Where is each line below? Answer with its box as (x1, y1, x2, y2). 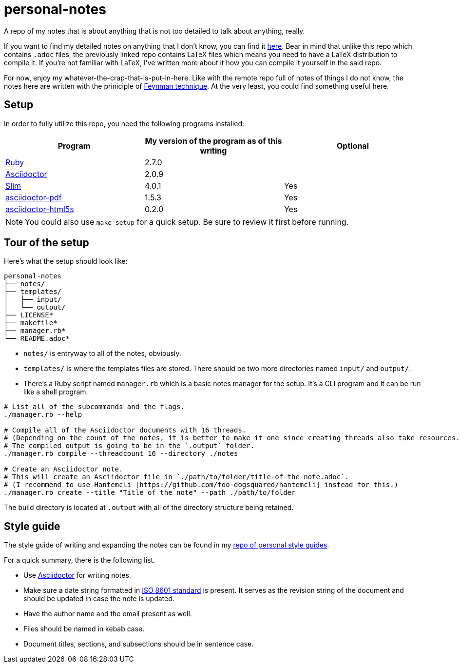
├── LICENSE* (4, 311, 54, 319)
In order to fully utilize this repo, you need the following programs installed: (4, 119, 245, 128)
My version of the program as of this (145, 136, 282, 146)
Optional (336, 140, 369, 151)
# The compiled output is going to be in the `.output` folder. (4, 442, 255, 450)
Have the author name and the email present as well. (23, 609, 192, 618)
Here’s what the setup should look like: (4, 257, 128, 266)
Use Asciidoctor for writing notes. (23, 571, 131, 580)
